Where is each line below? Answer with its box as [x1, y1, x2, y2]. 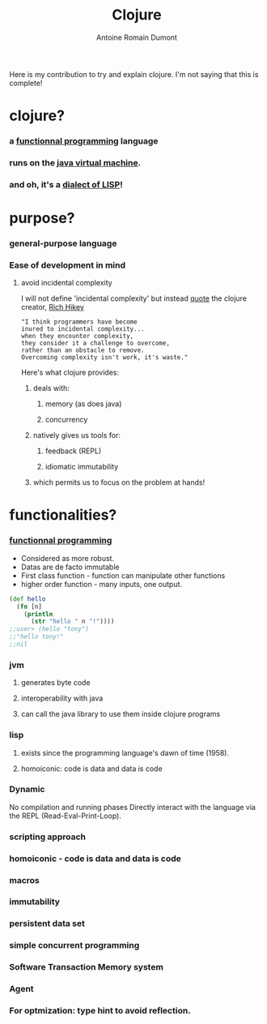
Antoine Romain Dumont [96, 32, 177, 42]
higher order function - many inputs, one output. [20, 579, 183, 589]
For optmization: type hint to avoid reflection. [9, 1005, 191, 1017]
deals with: [32, 383, 70, 393]
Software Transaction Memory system [9, 962, 164, 973]
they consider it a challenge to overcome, [20, 339, 171, 348]
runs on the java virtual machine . [9, 156, 141, 168]
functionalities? [9, 506, 117, 525]
